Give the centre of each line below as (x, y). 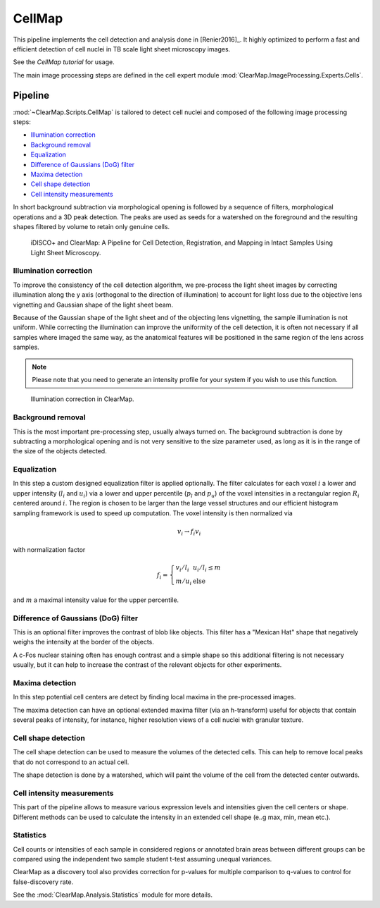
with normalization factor (49, 550)
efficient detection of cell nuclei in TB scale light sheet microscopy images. (122, 49)
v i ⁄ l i (182, 568)
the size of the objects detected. (60, 451)
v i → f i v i (189, 532)
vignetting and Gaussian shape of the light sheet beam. (93, 305)
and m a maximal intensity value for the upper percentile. (96, 600)
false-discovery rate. (43, 882)
